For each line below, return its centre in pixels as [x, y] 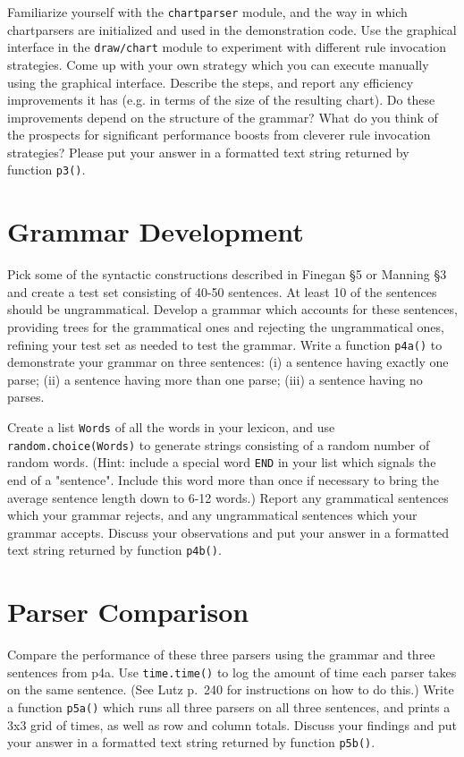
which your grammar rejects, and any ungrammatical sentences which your [212, 515]
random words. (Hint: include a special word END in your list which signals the [222, 462]
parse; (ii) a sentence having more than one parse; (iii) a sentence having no [215, 379]
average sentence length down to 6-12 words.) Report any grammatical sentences [228, 497]
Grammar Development [156, 231]
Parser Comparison [128, 612]
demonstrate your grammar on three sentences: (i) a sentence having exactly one [228, 362]
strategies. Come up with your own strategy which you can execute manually [218, 64]
